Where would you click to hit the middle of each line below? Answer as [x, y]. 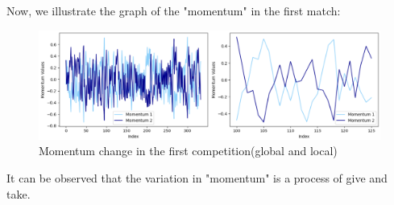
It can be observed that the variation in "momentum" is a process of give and [197, 178]
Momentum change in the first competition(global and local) [188, 151]
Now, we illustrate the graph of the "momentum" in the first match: [174, 10]
